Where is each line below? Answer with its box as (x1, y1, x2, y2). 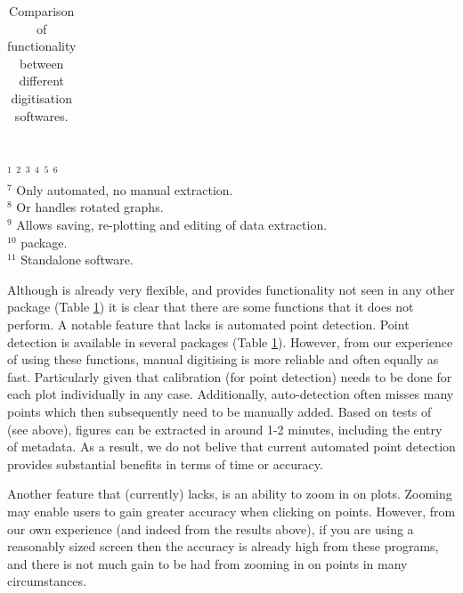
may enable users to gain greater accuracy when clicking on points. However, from (7, 501, 456, 520)
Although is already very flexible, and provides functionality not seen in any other (7, 280, 455, 298)
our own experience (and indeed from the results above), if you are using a (7, 519, 414, 538)
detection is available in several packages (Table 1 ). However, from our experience (7, 332, 453, 351)
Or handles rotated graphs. (16, 198, 164, 216)
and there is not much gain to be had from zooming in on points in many (7, 554, 408, 573)
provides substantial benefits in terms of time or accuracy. (7, 454, 323, 473)
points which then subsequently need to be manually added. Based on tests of (7, 402, 432, 420)
